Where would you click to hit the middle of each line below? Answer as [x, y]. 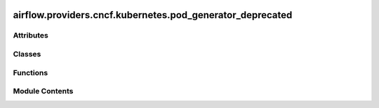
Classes [27, 54]
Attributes [31, 36]
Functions [31, 72]
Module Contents [43, 91]
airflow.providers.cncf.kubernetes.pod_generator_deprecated [153, 15]
